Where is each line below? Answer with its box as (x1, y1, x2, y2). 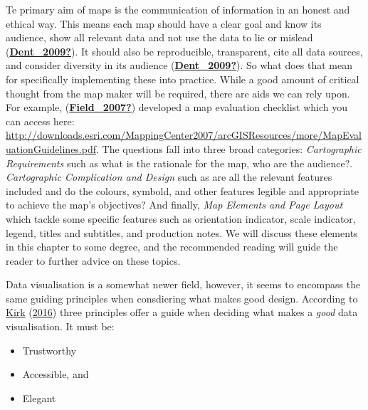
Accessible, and (22, 367, 89, 382)
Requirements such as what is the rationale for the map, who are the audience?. (6, 155, 353, 170)
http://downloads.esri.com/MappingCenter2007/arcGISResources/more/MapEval (6, 127, 362, 142)
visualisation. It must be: (6, 319, 115, 334)
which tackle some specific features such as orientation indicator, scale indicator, (6, 211, 356, 226)
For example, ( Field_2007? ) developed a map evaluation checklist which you (6, 100, 348, 115)
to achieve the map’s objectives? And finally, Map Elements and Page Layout (6, 197, 343, 212)
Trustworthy (22, 342, 77, 357)
